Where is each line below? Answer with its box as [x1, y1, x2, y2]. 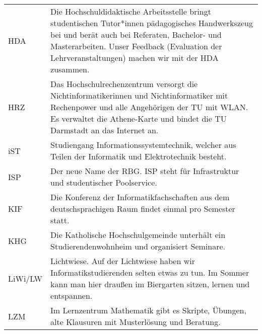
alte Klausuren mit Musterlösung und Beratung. [50, 316, 221, 327]
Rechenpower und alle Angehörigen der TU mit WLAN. [50, 101, 248, 113]
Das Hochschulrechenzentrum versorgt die [50, 78, 198, 90]
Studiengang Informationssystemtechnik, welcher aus [50, 139, 236, 150]
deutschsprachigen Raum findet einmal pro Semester [50, 203, 235, 214]
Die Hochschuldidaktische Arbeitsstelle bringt [50, 6, 211, 17]
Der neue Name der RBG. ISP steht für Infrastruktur [50, 165, 239, 177]
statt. [50, 214, 70, 226]
